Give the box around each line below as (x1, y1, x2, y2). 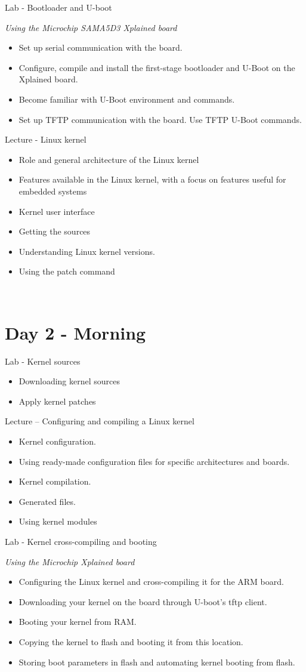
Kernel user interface (18, 205, 95, 217)
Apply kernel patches (18, 394, 96, 407)
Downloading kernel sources (18, 375, 120, 387)
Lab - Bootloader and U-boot (5, 1, 112, 13)
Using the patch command (18, 265, 115, 278)
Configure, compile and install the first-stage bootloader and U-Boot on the (18, 61, 295, 73)
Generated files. (18, 495, 76, 507)
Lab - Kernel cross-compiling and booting (5, 535, 157, 547)
